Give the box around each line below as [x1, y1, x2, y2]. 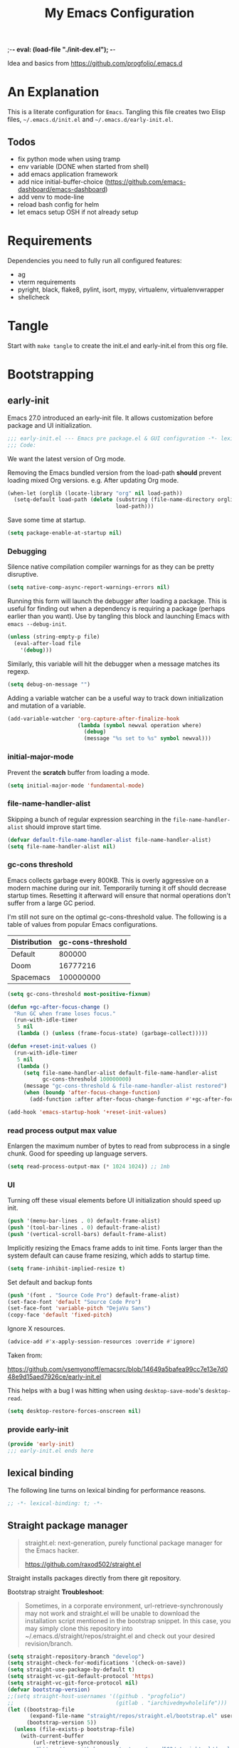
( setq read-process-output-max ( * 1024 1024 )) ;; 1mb [7, 1163, 171, 1171]
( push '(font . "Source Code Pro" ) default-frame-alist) [7, 1292, 180, 1299]
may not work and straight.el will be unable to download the [24, 1609, 201, 1618]
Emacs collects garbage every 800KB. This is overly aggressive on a [7, 875, 208, 885]
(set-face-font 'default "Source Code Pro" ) [7, 1298, 142, 1305]
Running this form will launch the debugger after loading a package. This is [7, 597, 228, 605]
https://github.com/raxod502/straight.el [24, 1560, 142, 1568]
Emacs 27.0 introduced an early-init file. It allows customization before [7, 413, 213, 422]
